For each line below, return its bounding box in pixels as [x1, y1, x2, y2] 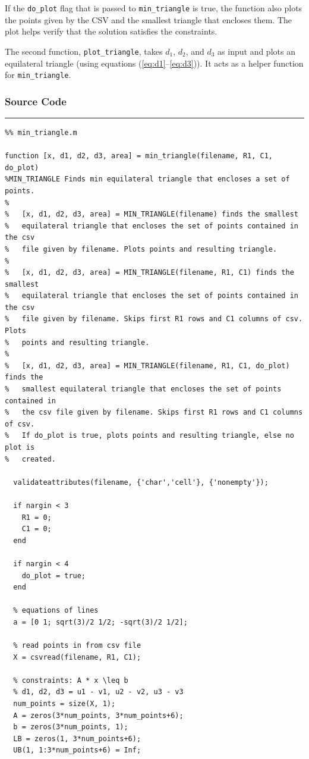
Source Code [5, 93, 67, 108]
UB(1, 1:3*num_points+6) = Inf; [13, 746, 141, 755]
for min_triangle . [5, 68, 71, 81]
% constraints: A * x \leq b [13, 676, 128, 685]
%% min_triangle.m [5, 128, 77, 137]
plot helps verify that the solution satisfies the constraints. [5, 25, 217, 37]
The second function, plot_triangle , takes [5, 45, 163, 57]
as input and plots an [217, 45, 295, 57]
